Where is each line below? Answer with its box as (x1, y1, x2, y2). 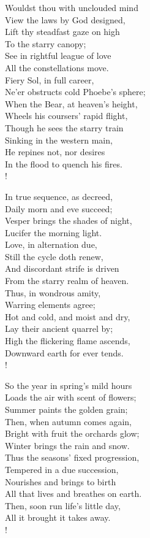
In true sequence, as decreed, (5, 190, 113, 202)
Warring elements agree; (5, 298, 96, 311)
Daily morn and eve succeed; (5, 202, 113, 215)
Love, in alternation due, (5, 238, 97, 251)
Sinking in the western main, (5, 133, 113, 146)
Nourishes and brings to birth (5, 475, 116, 488)
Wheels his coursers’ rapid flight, (5, 109, 128, 122)
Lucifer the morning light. (5, 226, 102, 239)
